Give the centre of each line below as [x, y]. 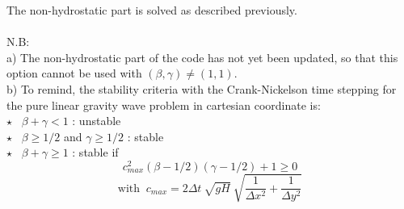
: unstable [97, 121]
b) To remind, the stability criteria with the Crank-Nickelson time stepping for [202, 88]
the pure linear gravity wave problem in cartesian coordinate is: [164, 104]
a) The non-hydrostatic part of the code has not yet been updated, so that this [202, 57]
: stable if [95, 152]
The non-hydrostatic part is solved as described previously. [152, 10]
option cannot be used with [74, 73]
